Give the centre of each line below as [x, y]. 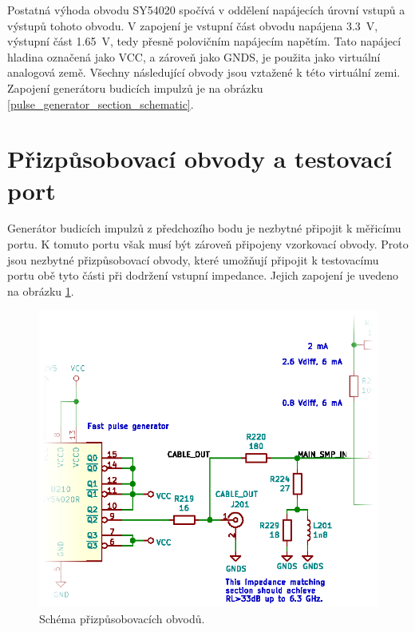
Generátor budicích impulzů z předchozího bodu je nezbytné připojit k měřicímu [204, 228]
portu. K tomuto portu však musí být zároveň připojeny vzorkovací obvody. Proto [208, 244]
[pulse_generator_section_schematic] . [101, 103]
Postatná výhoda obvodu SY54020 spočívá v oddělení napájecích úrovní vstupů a [206, 10]
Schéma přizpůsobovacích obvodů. [122, 618]
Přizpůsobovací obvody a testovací [200, 159]
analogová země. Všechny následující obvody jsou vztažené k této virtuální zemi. [204, 72]
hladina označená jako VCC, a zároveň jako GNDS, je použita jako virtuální [194, 56]
